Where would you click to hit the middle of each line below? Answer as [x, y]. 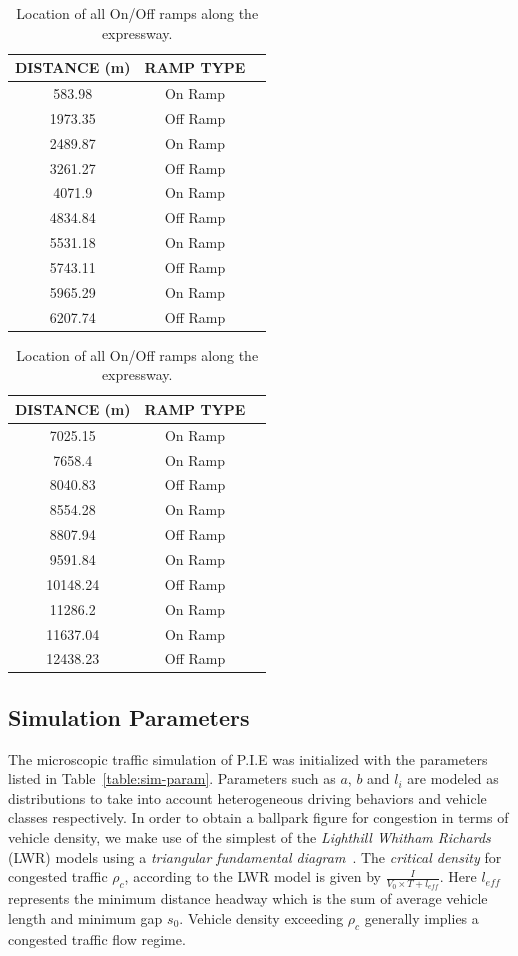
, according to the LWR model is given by [252, 876]
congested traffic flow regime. [97, 938]
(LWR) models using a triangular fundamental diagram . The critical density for [255, 856]
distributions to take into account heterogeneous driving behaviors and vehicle [247, 797]
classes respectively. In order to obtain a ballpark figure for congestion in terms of [258, 817]
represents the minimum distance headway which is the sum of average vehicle [248, 898]
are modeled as [453, 778]
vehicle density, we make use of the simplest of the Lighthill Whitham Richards [249, 837]
